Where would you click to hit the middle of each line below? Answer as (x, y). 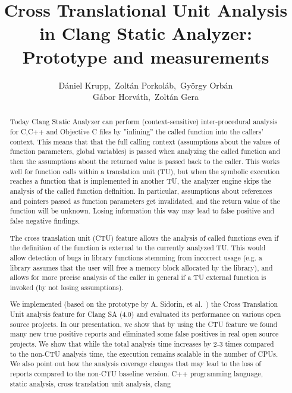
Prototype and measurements (146, 56)
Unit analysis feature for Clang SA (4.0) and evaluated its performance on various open (145, 314)
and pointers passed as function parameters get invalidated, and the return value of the (145, 201)
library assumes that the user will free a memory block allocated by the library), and (141, 267)
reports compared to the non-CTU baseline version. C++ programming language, (136, 374)
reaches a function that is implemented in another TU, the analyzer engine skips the (140, 181)
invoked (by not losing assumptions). (67, 287)
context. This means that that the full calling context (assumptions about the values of (145, 141)
